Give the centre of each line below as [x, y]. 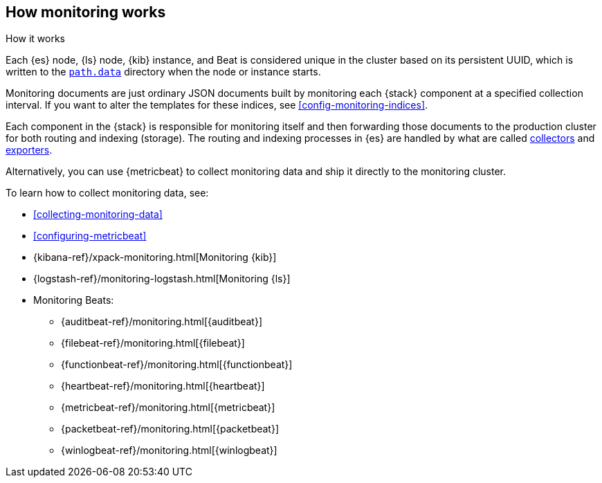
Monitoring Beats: [74, 300]
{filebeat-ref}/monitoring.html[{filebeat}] [153, 343]
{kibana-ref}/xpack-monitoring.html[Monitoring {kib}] [155, 257]
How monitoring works [86, 12]
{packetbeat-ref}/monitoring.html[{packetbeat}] [170, 429]
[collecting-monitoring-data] [98, 215]
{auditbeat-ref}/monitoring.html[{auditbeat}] [162, 322]
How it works [36, 39]
